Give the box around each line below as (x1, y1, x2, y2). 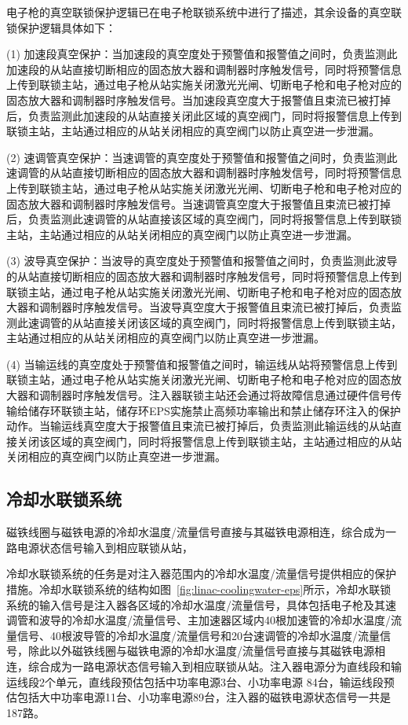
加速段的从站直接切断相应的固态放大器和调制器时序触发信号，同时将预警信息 (6, 61, 402, 77)
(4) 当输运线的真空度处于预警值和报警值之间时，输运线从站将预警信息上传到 (6, 355, 398, 372)
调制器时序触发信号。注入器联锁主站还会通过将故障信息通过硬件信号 (38, 387, 391, 403)
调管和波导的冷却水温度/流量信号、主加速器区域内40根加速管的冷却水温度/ (6, 612, 391, 628)
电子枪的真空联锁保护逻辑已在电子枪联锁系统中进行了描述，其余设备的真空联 (6, 4, 402, 20)
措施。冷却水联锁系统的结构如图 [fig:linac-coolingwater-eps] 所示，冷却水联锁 (6, 581, 392, 598)
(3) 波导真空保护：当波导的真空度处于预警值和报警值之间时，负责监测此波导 (6, 252, 398, 269)
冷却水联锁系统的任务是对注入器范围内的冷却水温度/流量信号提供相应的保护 (6, 565, 396, 582)
